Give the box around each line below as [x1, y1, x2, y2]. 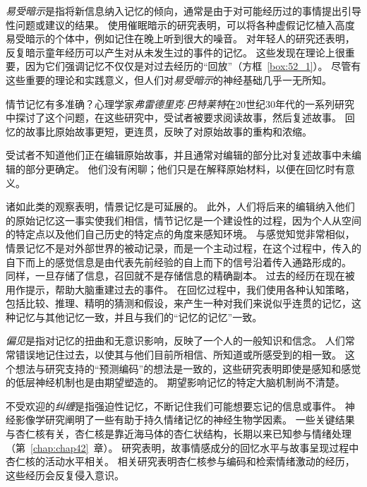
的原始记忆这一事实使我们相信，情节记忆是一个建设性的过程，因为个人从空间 [6, 212, 361, 227]
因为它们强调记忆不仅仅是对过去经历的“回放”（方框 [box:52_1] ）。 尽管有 [25, 59, 361, 73]
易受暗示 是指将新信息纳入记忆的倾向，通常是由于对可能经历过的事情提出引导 [6, 4, 361, 18]
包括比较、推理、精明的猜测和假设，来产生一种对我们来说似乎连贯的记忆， [6, 296, 351, 311]
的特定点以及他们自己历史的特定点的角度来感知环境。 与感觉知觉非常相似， [6, 227, 355, 241]
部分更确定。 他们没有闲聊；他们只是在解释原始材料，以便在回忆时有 [25, 161, 345, 176]
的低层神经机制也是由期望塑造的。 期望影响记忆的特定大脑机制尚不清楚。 [6, 375, 345, 390]
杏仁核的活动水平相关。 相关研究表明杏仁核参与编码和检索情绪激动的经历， [6, 454, 355, 469]
